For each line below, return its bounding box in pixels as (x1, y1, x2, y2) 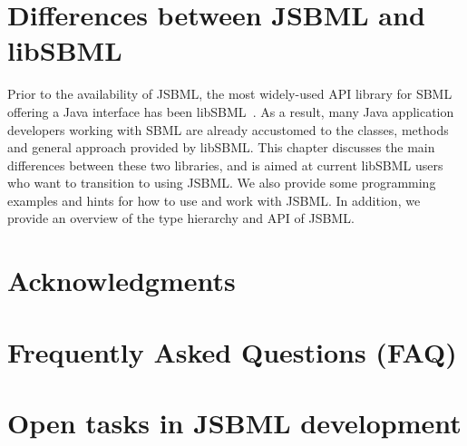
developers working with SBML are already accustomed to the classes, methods (7, 120, 449, 139)
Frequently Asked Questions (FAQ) (7, 333, 457, 370)
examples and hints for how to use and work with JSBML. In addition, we (7, 190, 421, 209)
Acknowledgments (7, 262, 236, 299)
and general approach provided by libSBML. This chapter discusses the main (7, 138, 435, 157)
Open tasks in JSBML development (7, 404, 462, 441)
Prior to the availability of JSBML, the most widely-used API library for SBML (7, 84, 452, 103)
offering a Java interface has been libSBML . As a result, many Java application (7, 102, 454, 121)
